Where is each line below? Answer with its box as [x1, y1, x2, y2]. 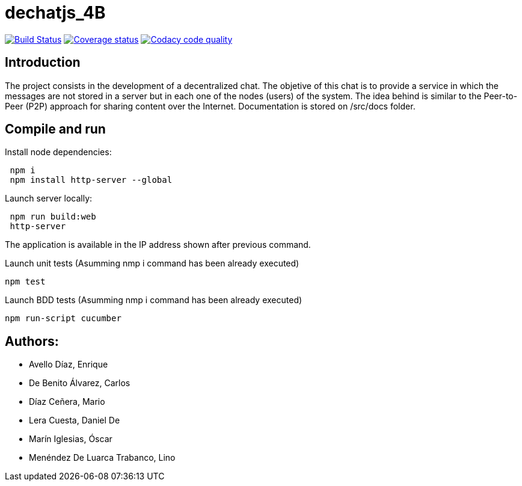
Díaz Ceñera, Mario [29, 396, 105, 407]
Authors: [5, 333, 59, 349]
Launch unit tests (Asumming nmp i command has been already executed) [5, 258, 299, 269]
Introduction [5, 55, 81, 70]
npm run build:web [10, 212, 96, 222]
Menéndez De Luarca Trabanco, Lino [29, 452, 176, 463]
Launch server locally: [5, 193, 93, 204]
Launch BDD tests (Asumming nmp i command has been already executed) [5, 295, 302, 306]
